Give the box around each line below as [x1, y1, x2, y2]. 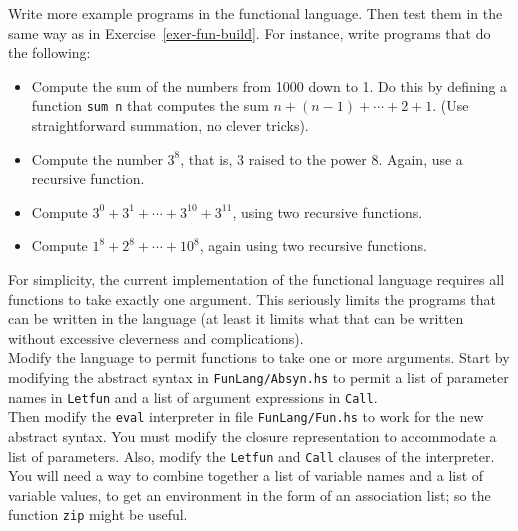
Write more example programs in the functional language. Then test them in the [8, 3, 503, 23]
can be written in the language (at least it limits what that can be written [8, 308, 464, 329]
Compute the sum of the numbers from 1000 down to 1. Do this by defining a [31, 75, 508, 96]
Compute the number [31, 148, 163, 169]
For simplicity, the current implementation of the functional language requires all [8, 269, 505, 289]
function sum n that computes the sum [31, 95, 269, 116]
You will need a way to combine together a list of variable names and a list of [8, 465, 484, 486]
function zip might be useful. [8, 504, 188, 525]
